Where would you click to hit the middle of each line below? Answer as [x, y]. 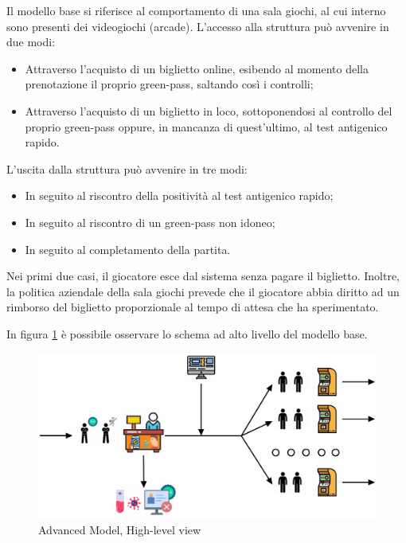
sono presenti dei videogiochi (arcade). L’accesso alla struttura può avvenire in [198, 26]
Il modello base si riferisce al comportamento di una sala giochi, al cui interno [196, 10]
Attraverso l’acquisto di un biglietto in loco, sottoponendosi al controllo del [209, 110]
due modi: [31, 42]
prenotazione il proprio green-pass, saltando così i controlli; [169, 84]
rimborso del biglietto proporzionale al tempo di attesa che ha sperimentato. [193, 307]
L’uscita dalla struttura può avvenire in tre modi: [127, 168]
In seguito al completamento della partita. [128, 249]
